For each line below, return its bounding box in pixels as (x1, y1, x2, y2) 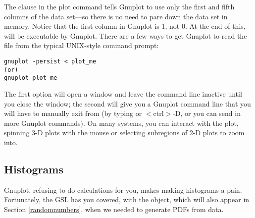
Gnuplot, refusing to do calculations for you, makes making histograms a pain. (4, 184, 242, 195)
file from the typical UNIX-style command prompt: (4, 40, 159, 51)
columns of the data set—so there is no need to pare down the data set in (4, 11, 228, 21)
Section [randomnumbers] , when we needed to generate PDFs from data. (4, 204, 224, 214)
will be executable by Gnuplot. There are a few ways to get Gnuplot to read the (4, 30, 247, 41)
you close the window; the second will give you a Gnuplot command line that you (4, 98, 251, 109)
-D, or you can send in (173, 108, 241, 118)
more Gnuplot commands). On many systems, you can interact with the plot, (4, 117, 239, 128)
